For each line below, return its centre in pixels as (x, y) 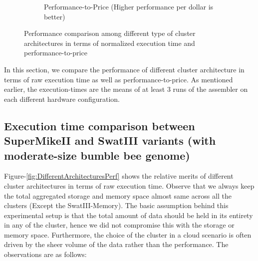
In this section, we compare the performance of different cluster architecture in (124, 69)
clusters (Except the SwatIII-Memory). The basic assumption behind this (116, 205)
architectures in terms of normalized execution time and (110, 43)
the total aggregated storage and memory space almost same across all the (118, 195)
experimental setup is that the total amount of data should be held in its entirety (129, 215)
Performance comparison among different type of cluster (110, 33)
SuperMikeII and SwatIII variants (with (110, 140)
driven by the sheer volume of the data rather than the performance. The (116, 244)
